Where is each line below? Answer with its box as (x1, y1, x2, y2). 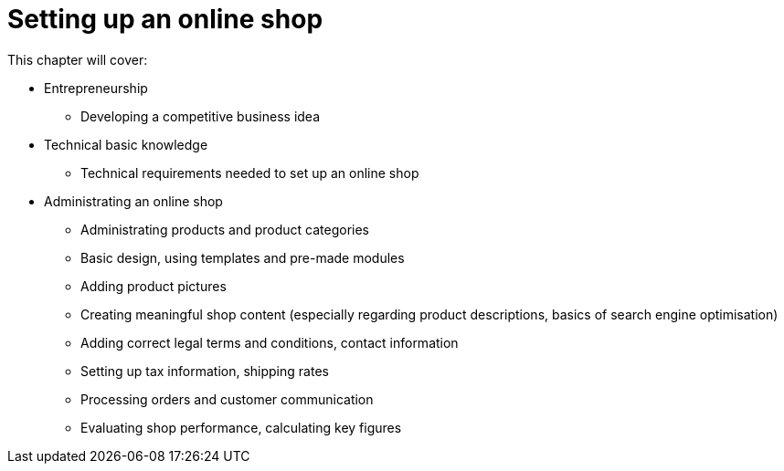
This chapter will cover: (7, 51, 148, 68)
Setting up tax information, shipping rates (80, 362, 329, 379)
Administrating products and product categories (80, 221, 369, 237)
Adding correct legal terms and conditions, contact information (80, 334, 459, 351)
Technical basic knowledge (44, 136, 208, 152)
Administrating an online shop (44, 193, 223, 209)
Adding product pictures (80, 277, 227, 294)
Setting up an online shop (7, 4, 323, 35)
